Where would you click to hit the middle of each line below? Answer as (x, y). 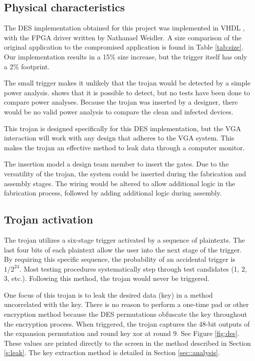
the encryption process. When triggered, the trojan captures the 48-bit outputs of (127, 323)
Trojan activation (49, 219)
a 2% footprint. (27, 66)
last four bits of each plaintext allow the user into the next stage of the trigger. (123, 249)
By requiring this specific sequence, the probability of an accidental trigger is (120, 259)
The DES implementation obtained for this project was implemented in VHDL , (125, 28)
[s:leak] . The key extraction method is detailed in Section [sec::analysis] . (112, 352)
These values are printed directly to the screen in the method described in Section (127, 343)
